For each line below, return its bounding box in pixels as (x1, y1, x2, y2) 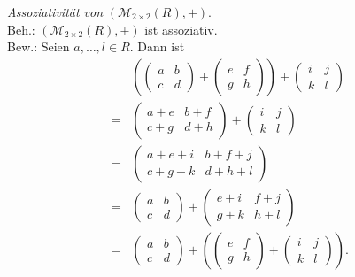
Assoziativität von (7, 3, 104, 20)
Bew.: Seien (7, 37, 70, 56)
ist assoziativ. (144, 19, 218, 38)
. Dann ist (129, 37, 185, 56)
